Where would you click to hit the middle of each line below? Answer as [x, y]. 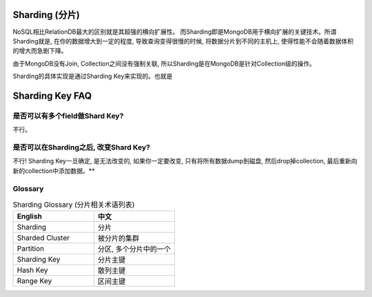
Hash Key [32, 270]
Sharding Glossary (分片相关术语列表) [74, 205]
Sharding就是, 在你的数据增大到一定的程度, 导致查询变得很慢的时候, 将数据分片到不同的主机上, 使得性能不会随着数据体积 [183, 41]
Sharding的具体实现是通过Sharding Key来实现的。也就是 [93, 76]
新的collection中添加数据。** [54, 171]
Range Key [34, 281]
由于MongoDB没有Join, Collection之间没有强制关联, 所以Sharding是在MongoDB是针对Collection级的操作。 [164, 63]
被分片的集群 [118, 238]
